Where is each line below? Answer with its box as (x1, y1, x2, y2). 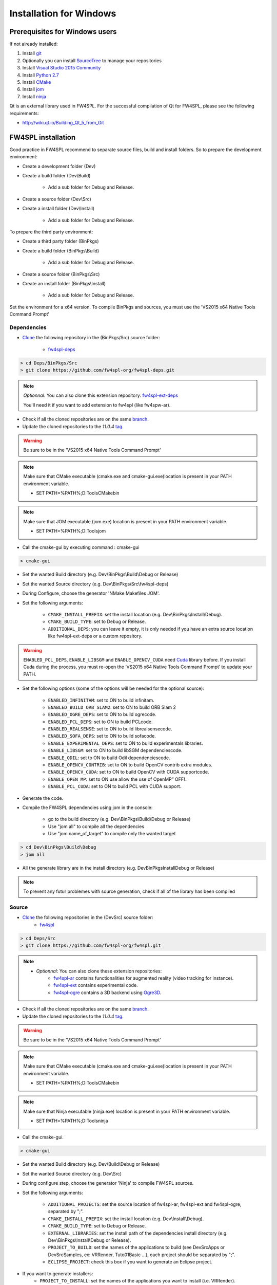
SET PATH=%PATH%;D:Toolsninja (36, 1118, 108, 1124)
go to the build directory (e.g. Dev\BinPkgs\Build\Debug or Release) (48, 816, 191, 822)
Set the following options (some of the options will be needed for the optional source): (22, 685, 205, 691)
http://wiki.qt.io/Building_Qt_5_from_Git (22, 119, 104, 125)
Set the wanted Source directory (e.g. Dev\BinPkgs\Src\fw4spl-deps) (22, 581, 169, 587)
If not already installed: (9, 41, 58, 47)
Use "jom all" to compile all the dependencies (48, 823, 145, 830)
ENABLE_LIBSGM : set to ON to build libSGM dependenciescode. (48, 747, 183, 754)
